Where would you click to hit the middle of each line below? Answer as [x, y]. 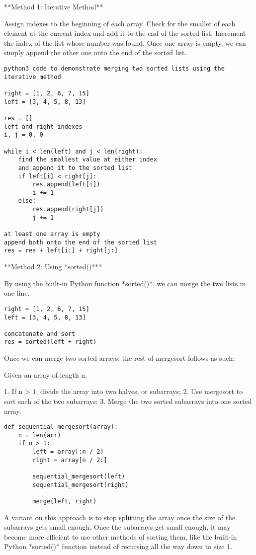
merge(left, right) [65, 501]
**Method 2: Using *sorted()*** [53, 267]
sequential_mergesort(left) [79, 477]
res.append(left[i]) [66, 185]
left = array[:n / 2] [68, 452]
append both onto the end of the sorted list [81, 242]
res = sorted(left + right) [50, 342]
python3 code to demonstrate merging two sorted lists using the [114, 68]
